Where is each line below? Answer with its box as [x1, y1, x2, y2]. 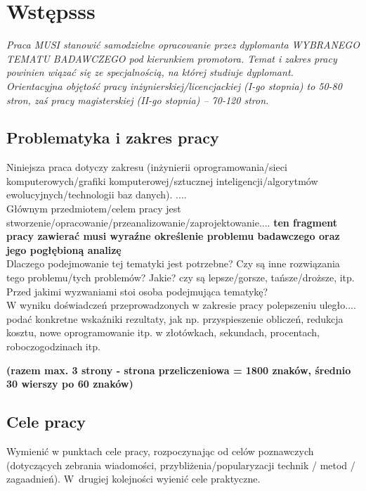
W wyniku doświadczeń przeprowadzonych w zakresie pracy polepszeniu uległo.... [6, 298, 356, 312]
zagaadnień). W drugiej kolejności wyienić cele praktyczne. [6, 471, 261, 486]
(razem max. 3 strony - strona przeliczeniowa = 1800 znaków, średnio [6, 362, 351, 377]
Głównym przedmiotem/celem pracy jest [6, 201, 181, 216]
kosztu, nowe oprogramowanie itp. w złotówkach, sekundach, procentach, [6, 325, 320, 340]
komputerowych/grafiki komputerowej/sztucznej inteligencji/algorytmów [6, 173, 318, 188]
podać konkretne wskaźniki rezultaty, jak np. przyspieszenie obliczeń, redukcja [6, 311, 344, 326]
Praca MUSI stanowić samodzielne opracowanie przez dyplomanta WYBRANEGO [6, 37, 360, 52]
